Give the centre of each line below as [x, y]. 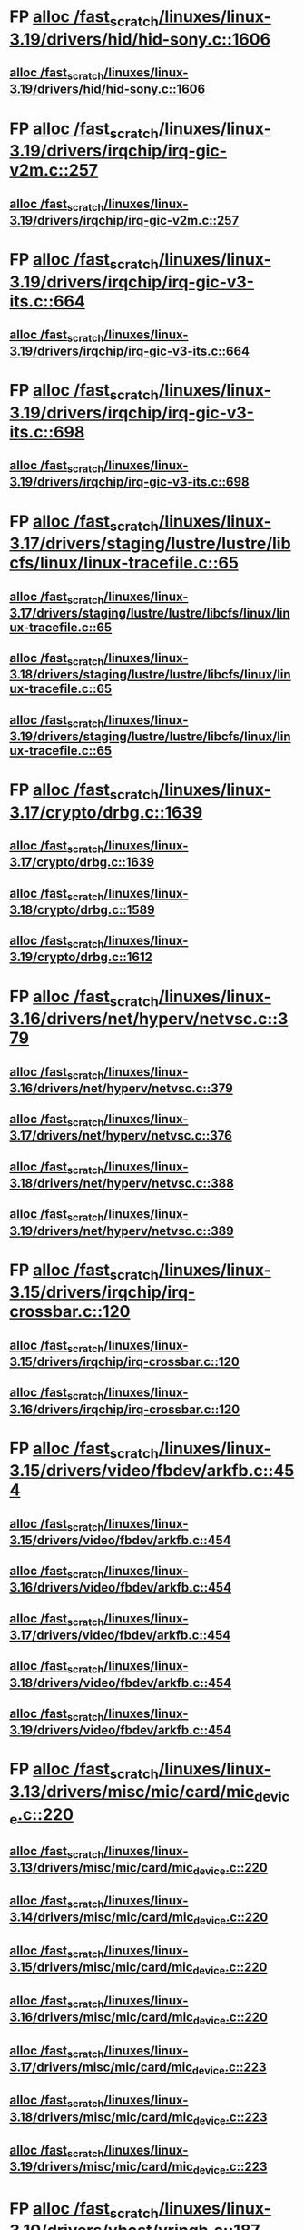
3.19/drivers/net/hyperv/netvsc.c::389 [122, 1231]
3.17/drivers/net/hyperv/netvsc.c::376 [121, 1135]
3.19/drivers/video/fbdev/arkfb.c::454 [121, 1730]
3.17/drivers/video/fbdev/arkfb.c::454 [120, 1636]
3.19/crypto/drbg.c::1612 [81, 957]
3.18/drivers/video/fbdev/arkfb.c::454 [121, 1683]
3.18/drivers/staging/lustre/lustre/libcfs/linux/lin [151, 675]
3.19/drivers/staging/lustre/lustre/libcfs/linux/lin [151, 736]
